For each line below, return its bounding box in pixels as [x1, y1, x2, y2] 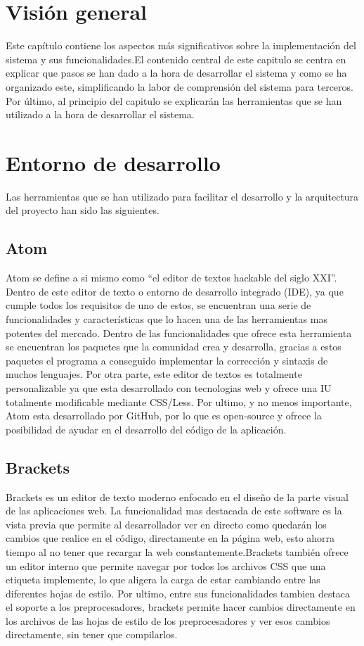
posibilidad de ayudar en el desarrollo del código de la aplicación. [6, 422, 287, 436]
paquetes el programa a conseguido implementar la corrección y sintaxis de [6, 353, 328, 367]
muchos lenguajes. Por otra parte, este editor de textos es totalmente [6, 367, 302, 381]
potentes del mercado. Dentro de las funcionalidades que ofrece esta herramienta [6, 325, 352, 340]
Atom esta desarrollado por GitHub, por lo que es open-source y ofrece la [6, 408, 322, 423]
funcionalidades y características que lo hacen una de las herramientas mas [6, 311, 327, 326]
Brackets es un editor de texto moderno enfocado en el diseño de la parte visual [6, 489, 349, 504]
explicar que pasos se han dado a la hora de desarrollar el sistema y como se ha [6, 65, 347, 80]
